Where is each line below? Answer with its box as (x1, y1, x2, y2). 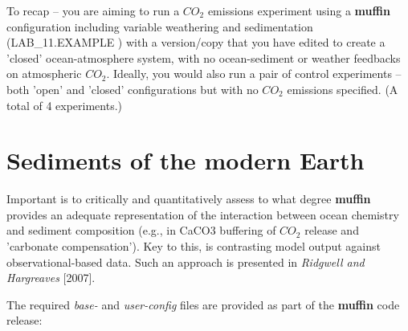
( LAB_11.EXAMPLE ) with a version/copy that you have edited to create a (6, 34, 386, 51)
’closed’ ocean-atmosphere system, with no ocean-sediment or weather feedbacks (6, 49, 401, 66)
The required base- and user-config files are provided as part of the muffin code (6, 296, 400, 313)
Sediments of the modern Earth (6, 144, 365, 177)
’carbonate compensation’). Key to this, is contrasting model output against (6, 238, 381, 255)
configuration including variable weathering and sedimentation (6, 18, 313, 35)
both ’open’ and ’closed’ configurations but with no (6, 80, 259, 97)
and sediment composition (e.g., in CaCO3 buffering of (6, 222, 276, 239)
